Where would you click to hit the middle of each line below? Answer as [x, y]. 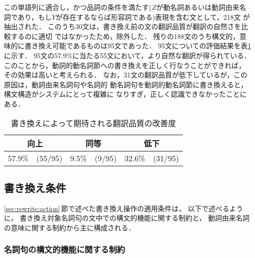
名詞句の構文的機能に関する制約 [65, 249]
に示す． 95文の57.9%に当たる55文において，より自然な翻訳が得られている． [127, 55]
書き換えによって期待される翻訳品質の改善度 [93, 123]
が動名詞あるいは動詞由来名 [201, 7]
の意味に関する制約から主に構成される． [70, 227]
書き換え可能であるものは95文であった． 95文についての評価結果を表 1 [138, 46]
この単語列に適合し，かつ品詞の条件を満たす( [78, 7]
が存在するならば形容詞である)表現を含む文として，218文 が [153, 17]
